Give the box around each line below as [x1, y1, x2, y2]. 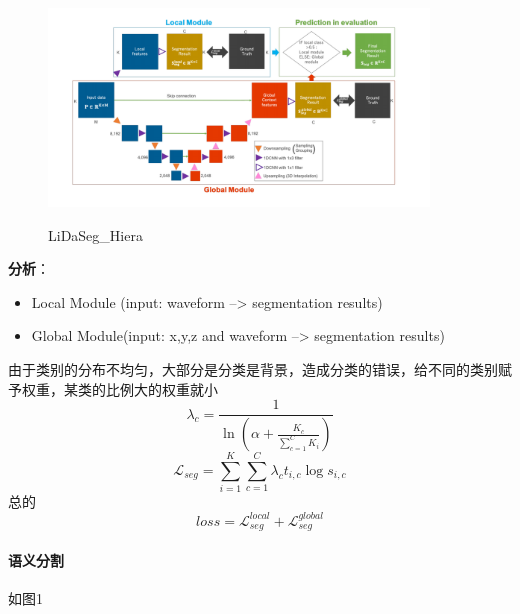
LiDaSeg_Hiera [48, 224, 143, 245]
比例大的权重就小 [105, 378, 218, 399]
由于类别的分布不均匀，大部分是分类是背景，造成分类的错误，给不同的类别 [8, 358, 498, 379]
